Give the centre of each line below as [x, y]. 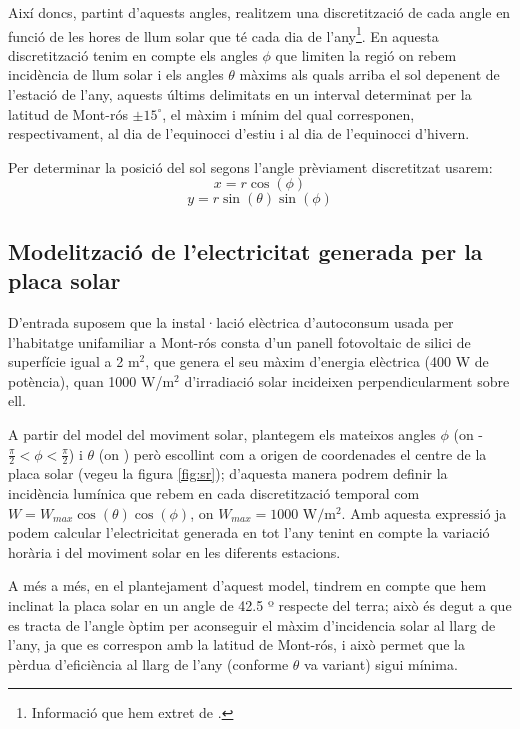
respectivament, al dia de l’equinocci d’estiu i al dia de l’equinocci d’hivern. [239, 133]
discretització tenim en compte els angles [133, 54]
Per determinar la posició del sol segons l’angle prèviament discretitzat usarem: [250, 166]
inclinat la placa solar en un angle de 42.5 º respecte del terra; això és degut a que [260, 604]
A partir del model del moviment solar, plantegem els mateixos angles [222, 433]
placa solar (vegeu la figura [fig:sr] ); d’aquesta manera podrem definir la [228, 473]
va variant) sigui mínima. [381, 663]
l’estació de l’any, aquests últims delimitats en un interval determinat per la [240, 94]
